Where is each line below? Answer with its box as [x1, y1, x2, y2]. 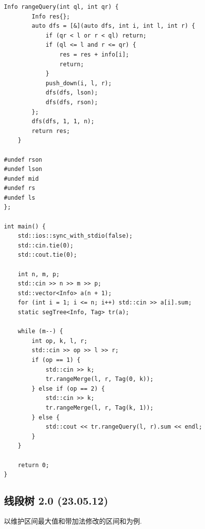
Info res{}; [32, 13, 70, 20]
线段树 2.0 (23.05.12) [4, 493, 108, 508]
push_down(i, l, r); [45, 79, 112, 87]
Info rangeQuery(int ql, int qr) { [4, 3, 119, 10]
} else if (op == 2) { [32, 385, 105, 392]
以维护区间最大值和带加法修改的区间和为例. [4, 515, 142, 526]
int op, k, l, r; [32, 337, 87, 344]
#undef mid [4, 175, 39, 182]
